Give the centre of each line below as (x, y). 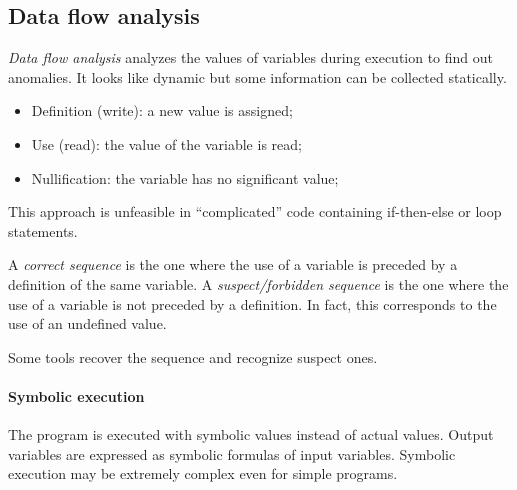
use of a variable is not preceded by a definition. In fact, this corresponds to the (252, 303)
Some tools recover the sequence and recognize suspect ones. (193, 356)
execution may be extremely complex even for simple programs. (203, 473)
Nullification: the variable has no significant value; (185, 177)
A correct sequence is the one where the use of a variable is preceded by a (233, 264)
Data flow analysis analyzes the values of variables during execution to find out (251, 57)
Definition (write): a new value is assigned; (162, 110)
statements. (43, 230)
